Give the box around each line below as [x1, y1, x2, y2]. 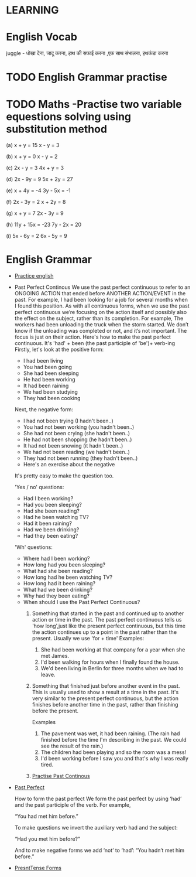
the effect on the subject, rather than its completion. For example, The [14, 315, 184, 322]
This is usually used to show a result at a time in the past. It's [32, 689, 179, 696]
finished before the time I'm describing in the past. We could [40, 736, 187, 743]
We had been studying [23, 388, 78, 395]
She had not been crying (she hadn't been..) [23, 430, 130, 437]
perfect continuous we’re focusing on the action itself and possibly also [14, 309, 187, 316]
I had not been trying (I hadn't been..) [23, 417, 114, 425]
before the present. [32, 707, 79, 715]
